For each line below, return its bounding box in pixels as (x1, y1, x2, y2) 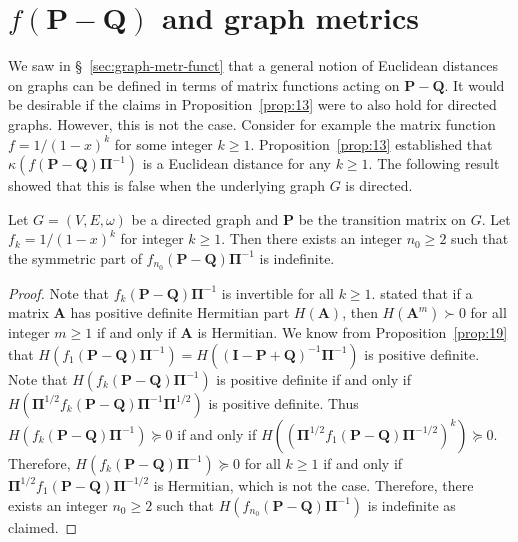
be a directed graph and (131, 208, 279, 229)
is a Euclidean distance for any (142, 153, 331, 174)
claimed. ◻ (8, 516, 78, 537)
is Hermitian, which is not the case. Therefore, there (153, 474, 474, 495)
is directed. (345, 175, 413, 196)
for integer (120, 228, 184, 249)
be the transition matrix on (298, 208, 467, 229)
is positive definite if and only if (216, 368, 411, 389)
